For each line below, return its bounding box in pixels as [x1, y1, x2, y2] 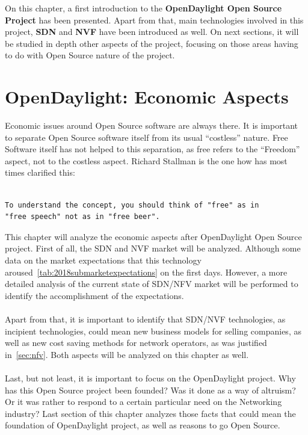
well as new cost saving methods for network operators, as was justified [5, 336, 267, 349]
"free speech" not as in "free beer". [5, 212, 160, 221]
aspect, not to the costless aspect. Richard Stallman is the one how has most [5, 154, 288, 167]
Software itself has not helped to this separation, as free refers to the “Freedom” [5, 143, 300, 155]
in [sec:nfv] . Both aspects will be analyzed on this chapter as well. [5, 348, 249, 360]
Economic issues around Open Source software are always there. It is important [5, 119, 298, 132]
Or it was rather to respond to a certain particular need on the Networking [5, 395, 282, 408]
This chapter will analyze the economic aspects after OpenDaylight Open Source [5, 230, 302, 242]
